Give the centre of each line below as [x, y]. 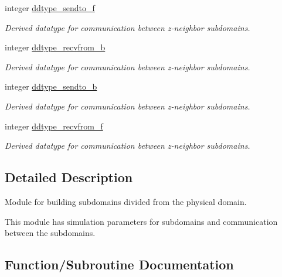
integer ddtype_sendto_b [51, 86]
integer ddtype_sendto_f [50, 8]
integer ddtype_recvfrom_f [54, 126]
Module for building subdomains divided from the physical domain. [126, 201]
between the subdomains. [50, 233]
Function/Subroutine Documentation [119, 264]
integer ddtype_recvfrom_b [55, 47]
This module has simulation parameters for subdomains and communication [141, 221]
